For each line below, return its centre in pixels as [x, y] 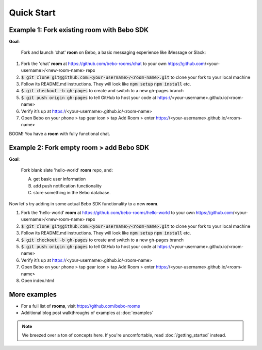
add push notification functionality [67, 186]
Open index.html [38, 280]
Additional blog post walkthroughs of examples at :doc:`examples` [87, 313]
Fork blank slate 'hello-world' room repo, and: [67, 170]
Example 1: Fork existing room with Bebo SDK [79, 30]
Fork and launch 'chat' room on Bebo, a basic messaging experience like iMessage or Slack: [114, 52]
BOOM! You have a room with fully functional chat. [59, 133]
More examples [33, 294]
